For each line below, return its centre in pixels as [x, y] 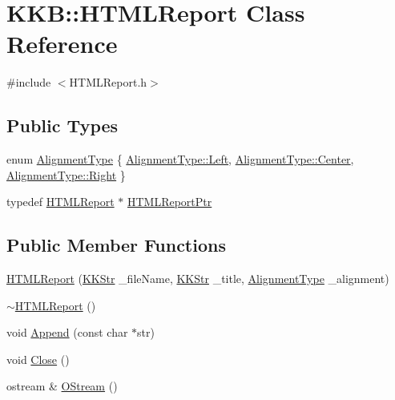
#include [29, 82]
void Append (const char [67, 332]
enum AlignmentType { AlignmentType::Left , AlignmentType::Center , [180, 159]
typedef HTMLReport [60, 202]
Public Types [62, 125]
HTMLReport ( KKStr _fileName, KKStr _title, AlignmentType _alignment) [198, 279]
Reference [62, 44]
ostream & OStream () [62, 386]
